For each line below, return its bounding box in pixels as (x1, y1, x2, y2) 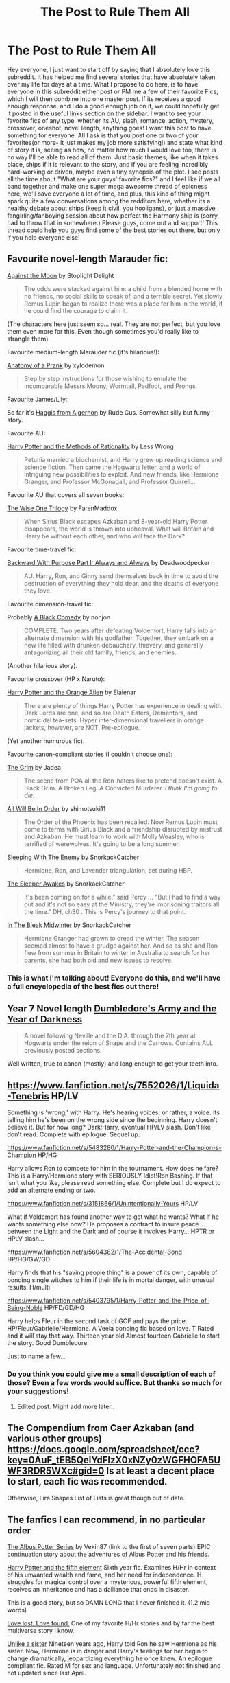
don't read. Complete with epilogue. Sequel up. (7, 1130, 140, 1138)
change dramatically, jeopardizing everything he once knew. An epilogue (7, 1654, 212, 1662)
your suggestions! (7, 1386, 70, 1396)
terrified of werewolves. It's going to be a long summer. (23, 839, 180, 848)
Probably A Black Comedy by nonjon (7, 612, 111, 621)
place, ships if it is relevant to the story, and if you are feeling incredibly (7, 160, 209, 168)
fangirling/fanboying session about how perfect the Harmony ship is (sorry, (7, 211, 220, 220)
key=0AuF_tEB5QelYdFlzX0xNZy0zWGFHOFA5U (7, 1454, 221, 1466)
